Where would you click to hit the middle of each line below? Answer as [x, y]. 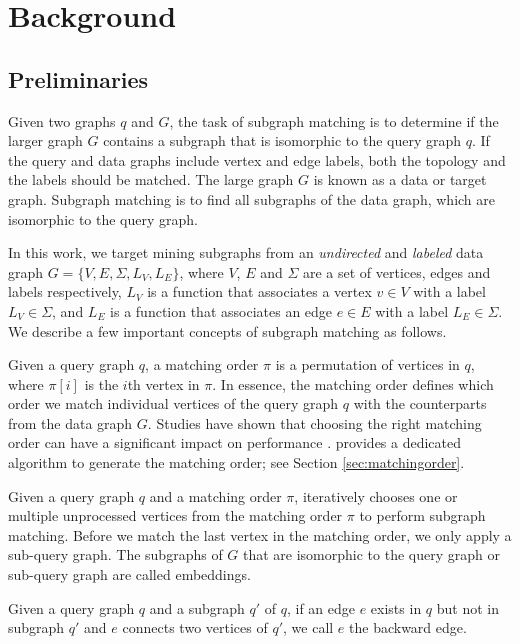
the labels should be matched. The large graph [151, 179]
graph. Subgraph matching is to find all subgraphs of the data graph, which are [252, 198]
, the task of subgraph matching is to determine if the [334, 120]
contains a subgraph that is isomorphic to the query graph [282, 140]
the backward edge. [408, 627]
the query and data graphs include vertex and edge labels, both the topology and [257, 159]
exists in [396, 607]
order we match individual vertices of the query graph [173, 403]
